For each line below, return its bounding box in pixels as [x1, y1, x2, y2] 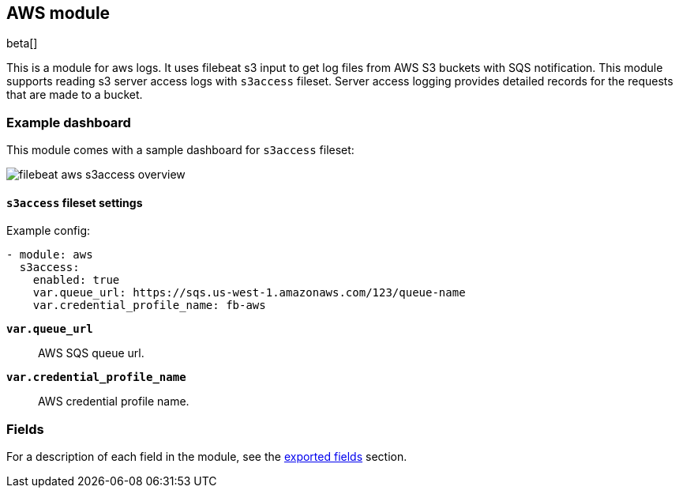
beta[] [6, 36, 38, 51]
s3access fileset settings [6, 195, 143, 209]
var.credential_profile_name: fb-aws [32, 299, 266, 312]
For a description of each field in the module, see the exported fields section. [6, 450, 407, 464]
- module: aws [6, 248, 93, 262]
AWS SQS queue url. [38, 346, 144, 360]
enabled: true [32, 273, 120, 287]
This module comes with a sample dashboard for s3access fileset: [6, 143, 355, 157]
